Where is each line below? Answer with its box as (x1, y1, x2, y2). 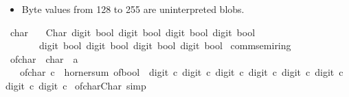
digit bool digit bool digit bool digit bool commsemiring (38, 38, 291, 53)
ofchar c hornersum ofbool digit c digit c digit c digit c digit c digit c (19, 65, 344, 79)
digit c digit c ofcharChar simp (5, 78, 146, 92)
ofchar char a (10, 51, 78, 66)
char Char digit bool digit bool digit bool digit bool (10, 25, 256, 39)
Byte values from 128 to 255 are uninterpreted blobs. (21, 2, 245, 16)
